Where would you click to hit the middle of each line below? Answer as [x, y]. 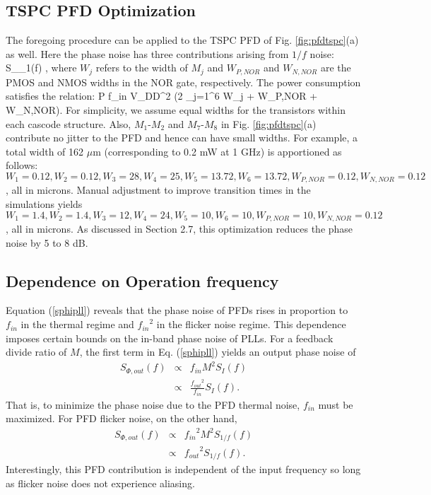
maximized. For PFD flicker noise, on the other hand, [122, 418]
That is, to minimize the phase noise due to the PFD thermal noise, [153, 404]
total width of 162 [45, 151]
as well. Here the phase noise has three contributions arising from [147, 53]
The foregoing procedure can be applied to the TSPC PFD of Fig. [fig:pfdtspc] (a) [182, 40]
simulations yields [44, 204]
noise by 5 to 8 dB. [47, 242]
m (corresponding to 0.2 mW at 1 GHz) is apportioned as [217, 151]
